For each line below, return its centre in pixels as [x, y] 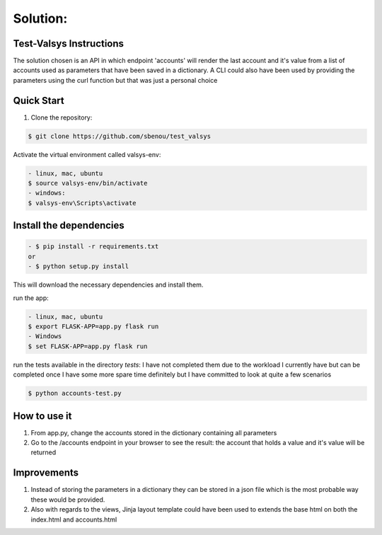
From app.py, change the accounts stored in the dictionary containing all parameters [154, 432]
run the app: [31, 298]
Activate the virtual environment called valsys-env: [87, 154]
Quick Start [39, 100]
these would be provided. [68, 500]
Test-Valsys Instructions [68, 44]
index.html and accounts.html [74, 519]
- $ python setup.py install [79, 266]
